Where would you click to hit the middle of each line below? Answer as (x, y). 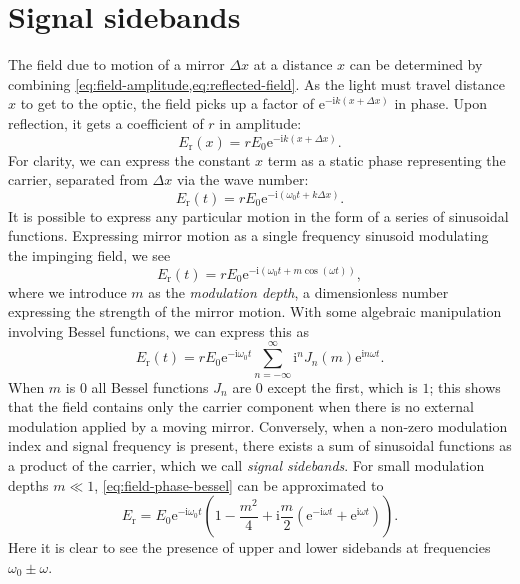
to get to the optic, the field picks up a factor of (167, 103)
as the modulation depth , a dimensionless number (298, 291)
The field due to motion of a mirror (116, 64)
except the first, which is (342, 386)
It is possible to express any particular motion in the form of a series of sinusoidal (258, 215)
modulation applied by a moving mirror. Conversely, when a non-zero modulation (258, 425)
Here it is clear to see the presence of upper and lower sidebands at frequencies (249, 547)
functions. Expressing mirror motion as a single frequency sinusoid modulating (248, 235)
